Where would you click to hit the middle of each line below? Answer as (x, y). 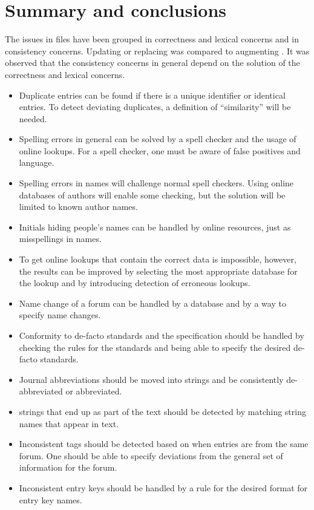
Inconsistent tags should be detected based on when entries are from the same (164, 444)
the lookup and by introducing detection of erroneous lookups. (135, 283)
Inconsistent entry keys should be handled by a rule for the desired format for (163, 487)
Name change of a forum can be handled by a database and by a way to (152, 303)
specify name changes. (60, 315)
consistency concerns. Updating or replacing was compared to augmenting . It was (157, 51)
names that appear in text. (69, 423)
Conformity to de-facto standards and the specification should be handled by (162, 335)
